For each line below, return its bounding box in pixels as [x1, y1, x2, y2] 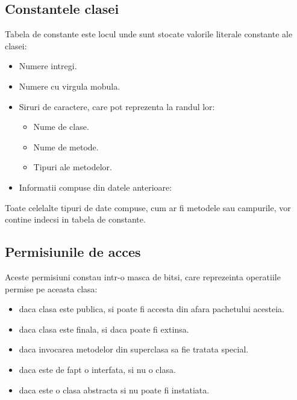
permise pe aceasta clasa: [5, 282, 98, 295]
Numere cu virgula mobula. [19, 79, 120, 92]
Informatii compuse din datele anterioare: [19, 180, 172, 193]
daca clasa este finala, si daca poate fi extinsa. [19, 322, 189, 335]
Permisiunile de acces [5, 242, 141, 261]
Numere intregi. [19, 60, 77, 72]
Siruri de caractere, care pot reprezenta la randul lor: [19, 100, 215, 112]
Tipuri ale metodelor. [33, 161, 112, 173]
